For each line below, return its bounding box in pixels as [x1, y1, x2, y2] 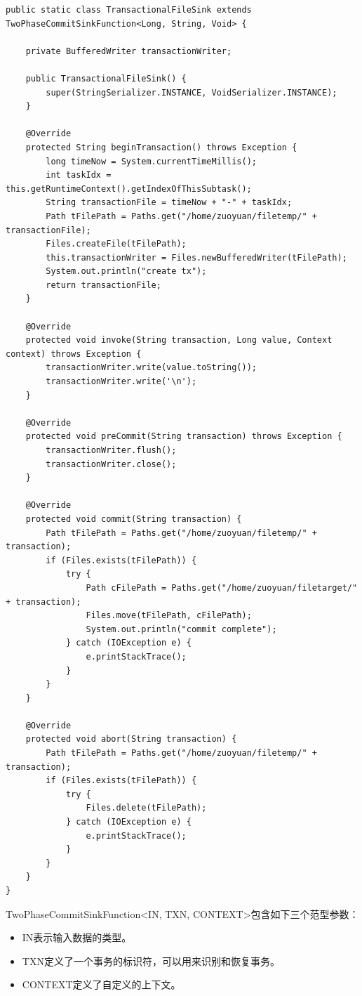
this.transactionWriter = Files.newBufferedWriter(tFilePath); [46, 252, 347, 263]
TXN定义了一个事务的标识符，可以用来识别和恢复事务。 [22, 953, 280, 968]
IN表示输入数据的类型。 [22, 930, 132, 945]
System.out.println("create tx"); [46, 266, 207, 277]
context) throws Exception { [6, 348, 142, 359]
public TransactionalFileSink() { [25, 73, 187, 84]
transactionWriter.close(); [46, 459, 177, 469]
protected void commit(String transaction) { [25, 513, 242, 524]
